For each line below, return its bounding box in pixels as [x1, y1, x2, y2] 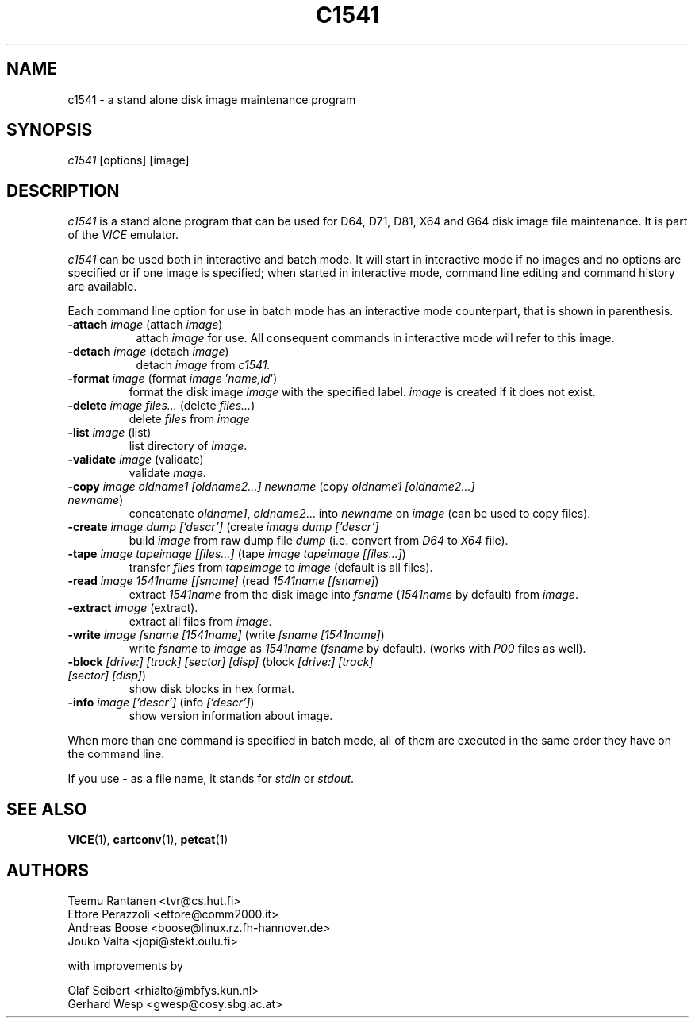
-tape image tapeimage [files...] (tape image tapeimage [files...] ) [67, 547, 406, 561]
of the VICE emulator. [67, 228, 179, 242]
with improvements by [67, 958, 183, 972]
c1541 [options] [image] [67, 153, 190, 167]
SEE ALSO [6, 799, 87, 819]
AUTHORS [6, 860, 90, 880]
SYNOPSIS [6, 120, 93, 141]
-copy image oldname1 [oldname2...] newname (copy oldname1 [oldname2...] [67, 479, 475, 494]
